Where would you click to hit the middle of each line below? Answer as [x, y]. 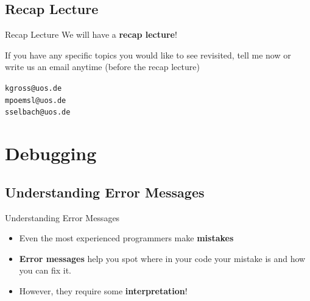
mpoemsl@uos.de [36, 100]
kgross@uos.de [33, 88]
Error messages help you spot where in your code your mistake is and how [162, 258]
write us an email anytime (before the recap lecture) [102, 67]
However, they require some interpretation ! [103, 290]
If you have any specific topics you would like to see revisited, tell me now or [148, 55]
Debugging [51, 153]
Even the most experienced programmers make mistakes [126, 238]
